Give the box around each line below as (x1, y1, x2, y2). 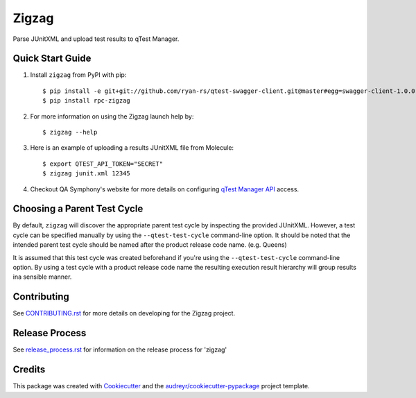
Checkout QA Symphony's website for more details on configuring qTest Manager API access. (30, 184, 300, 193)
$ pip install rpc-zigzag (42, 97, 131, 105)
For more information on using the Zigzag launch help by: (30, 112, 194, 121)
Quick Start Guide (12, 53, 92, 64)
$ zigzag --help (42, 128, 98, 137)
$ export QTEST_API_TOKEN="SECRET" (42, 159, 164, 168)
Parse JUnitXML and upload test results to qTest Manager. (12, 35, 180, 43)
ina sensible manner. (12, 272, 72, 281)
